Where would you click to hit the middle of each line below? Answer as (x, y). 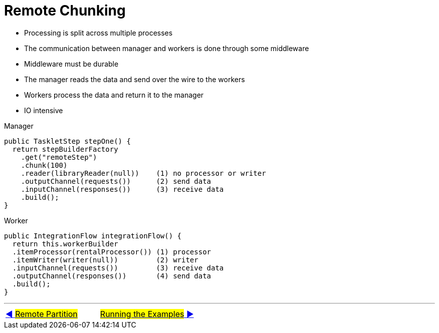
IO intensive (44, 110)
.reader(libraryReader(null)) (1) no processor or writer (143, 173)
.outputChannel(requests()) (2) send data (116, 181)
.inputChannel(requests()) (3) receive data (118, 268)
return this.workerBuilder (65, 244)
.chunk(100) (44, 165)
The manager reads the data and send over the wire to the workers (135, 79)
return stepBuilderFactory (65, 149)
